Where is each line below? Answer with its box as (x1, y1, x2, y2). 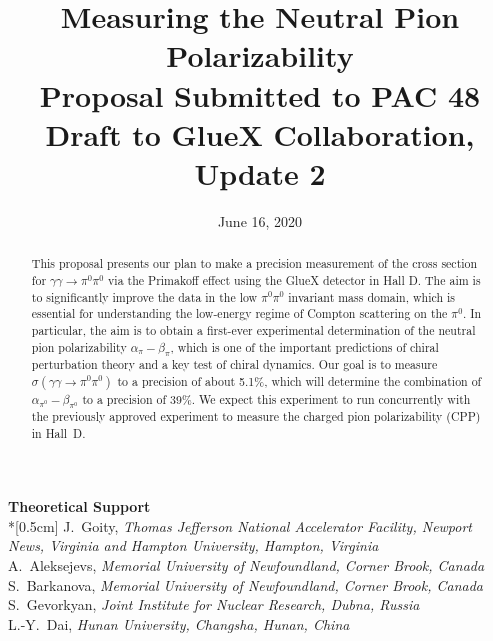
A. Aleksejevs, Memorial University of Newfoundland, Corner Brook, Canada (8, 555, 485, 576)
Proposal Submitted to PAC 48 (39, 74, 481, 115)
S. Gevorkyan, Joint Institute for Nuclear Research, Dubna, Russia (8, 594, 420, 615)
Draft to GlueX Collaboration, (45, 113, 475, 154)
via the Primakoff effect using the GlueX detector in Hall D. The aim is (108, 271, 481, 288)
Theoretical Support (8, 496, 151, 517)
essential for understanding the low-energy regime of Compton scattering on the (31, 305, 448, 322)
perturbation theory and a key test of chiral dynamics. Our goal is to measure (31, 355, 438, 372)
